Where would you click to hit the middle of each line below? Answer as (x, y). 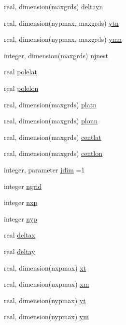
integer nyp (21, 218)
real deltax (20, 235)
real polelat (21, 72)
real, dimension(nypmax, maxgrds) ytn (61, 23)
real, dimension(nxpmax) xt (45, 267)
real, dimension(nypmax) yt (45, 300)
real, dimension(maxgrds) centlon (53, 153)
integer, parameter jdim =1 (44, 169)
